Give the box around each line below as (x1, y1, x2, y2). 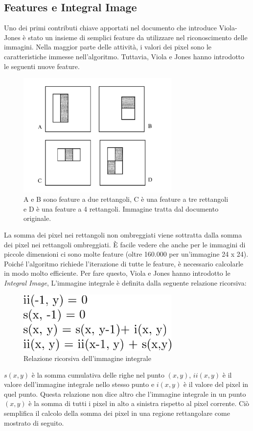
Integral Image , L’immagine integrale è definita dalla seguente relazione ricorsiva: (4, 277, 247, 287)
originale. (23, 213, 51, 223)
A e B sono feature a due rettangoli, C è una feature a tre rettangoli (23, 194, 229, 204)
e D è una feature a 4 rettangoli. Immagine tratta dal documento (23, 203, 219, 214)
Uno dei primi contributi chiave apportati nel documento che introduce (4, 23, 217, 33)
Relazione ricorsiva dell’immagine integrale (23, 353, 151, 363)
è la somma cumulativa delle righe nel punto (31, 369, 164, 380)
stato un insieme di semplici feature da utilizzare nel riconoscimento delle (28, 32, 248, 42)
